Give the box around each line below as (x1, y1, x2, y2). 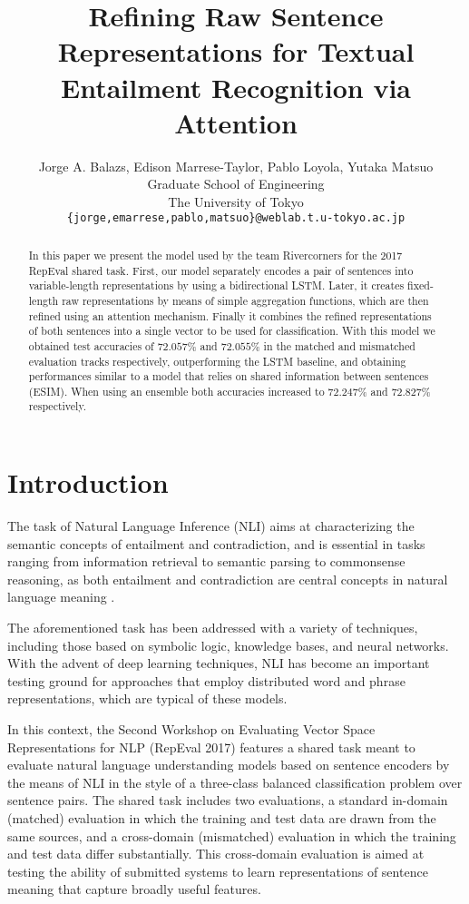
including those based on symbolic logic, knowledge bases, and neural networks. (7, 635, 449, 654)
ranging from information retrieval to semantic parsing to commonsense (7, 552, 405, 571)
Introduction (7, 464, 169, 501)
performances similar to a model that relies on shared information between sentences (28, 368, 429, 384)
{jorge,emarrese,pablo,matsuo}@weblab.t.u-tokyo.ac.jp (66, 211, 405, 225)
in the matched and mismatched (263, 338, 415, 353)
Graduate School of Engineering (147, 174, 325, 193)
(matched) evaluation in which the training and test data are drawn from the (7, 808, 436, 827)
